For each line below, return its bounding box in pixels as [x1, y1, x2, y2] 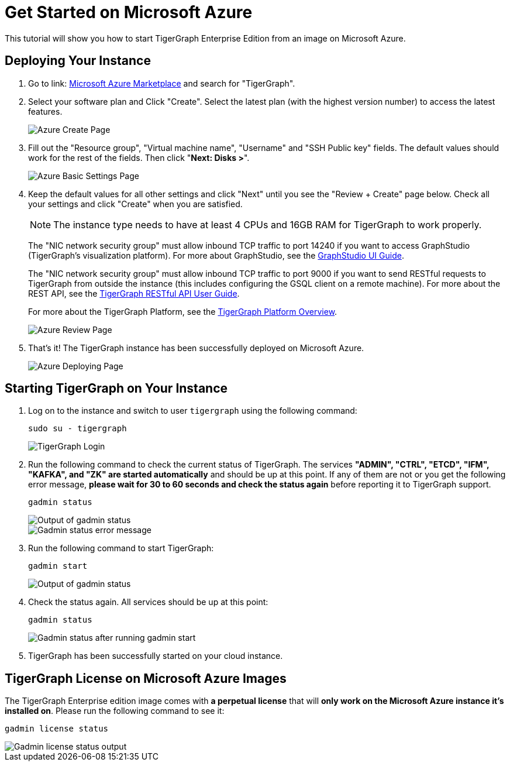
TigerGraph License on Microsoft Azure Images [5, 671, 287, 686]
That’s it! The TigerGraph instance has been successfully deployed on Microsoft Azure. [28, 342, 364, 353]
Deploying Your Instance [5, 53, 151, 68]
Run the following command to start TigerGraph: [28, 543, 214, 554]
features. [28, 106, 63, 116]
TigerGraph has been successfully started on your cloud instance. [28, 651, 283, 661]
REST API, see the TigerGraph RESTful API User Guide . [28, 288, 240, 298]
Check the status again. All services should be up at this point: [28, 597, 268, 607]
